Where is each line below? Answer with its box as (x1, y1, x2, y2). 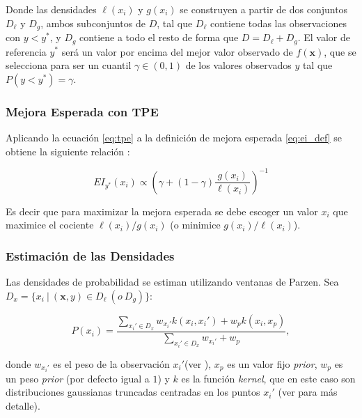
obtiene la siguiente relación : (6, 144, 130, 158)
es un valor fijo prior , (227, 356, 317, 371)
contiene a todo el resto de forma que (79, 30, 239, 45)
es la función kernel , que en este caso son (181, 371, 356, 385)
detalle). (6, 398, 40, 412)
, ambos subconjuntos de (40, 15, 145, 30)
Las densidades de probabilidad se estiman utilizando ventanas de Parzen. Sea (6, 274, 339, 288)
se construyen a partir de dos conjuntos (180, 2, 348, 16)
